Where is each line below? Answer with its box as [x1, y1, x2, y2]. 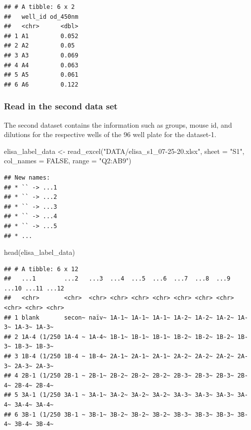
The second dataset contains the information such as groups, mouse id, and [4, 119, 232, 130]
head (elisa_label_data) [4, 247, 75, 257]
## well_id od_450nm [4, 13, 79, 20]
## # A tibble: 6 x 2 [4, 3, 75, 10]
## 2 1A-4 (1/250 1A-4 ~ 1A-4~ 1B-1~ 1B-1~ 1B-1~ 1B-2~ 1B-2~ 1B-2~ [4, 333, 234, 340]
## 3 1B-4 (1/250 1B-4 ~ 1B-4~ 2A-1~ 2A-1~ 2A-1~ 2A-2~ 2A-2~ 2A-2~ [4, 353, 234, 360]
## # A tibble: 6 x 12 [4, 265, 79, 273]
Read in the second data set [4, 100, 118, 112]
